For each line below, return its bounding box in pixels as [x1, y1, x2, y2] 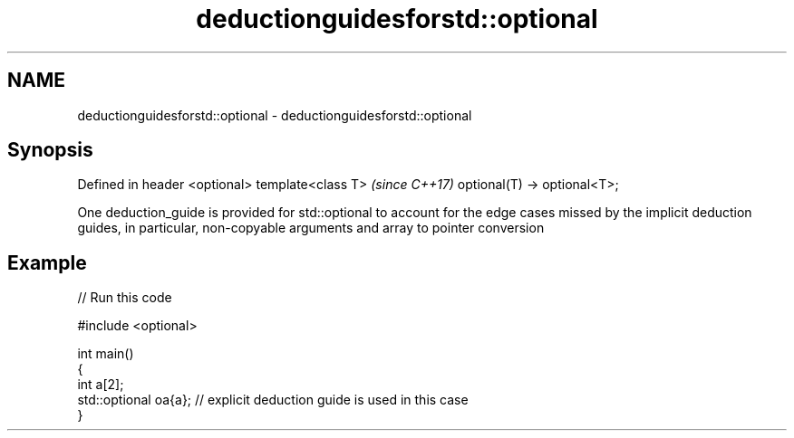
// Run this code [77, 290, 172, 306]
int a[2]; [77, 376, 124, 393]
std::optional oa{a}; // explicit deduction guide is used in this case [77, 392, 469, 408]
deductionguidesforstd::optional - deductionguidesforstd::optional [77, 107, 472, 123]
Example [7, 251, 87, 274]
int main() [77, 346, 134, 362]
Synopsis [7, 138, 93, 162]
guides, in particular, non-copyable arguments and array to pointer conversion [77, 220, 545, 236]
